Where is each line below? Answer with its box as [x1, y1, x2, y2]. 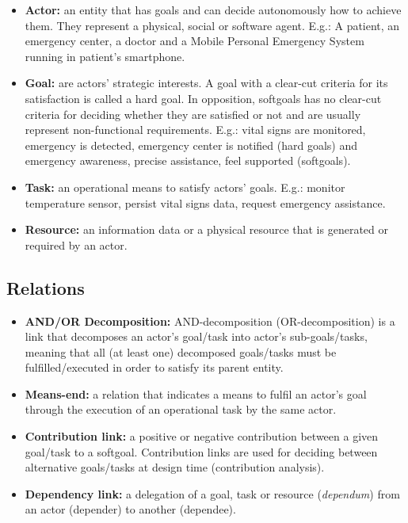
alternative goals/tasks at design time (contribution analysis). [25, 459, 325, 475]
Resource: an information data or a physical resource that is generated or [25, 221, 388, 238]
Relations [6, 275, 85, 300]
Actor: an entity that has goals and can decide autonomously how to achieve [25, 2, 402, 17]
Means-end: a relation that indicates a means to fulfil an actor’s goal [25, 385, 367, 402]
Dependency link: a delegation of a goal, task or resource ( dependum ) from [25, 485, 400, 502]
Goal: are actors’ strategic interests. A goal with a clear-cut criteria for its [25, 74, 388, 91]
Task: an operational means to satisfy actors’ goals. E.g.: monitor [25, 178, 345, 195]
